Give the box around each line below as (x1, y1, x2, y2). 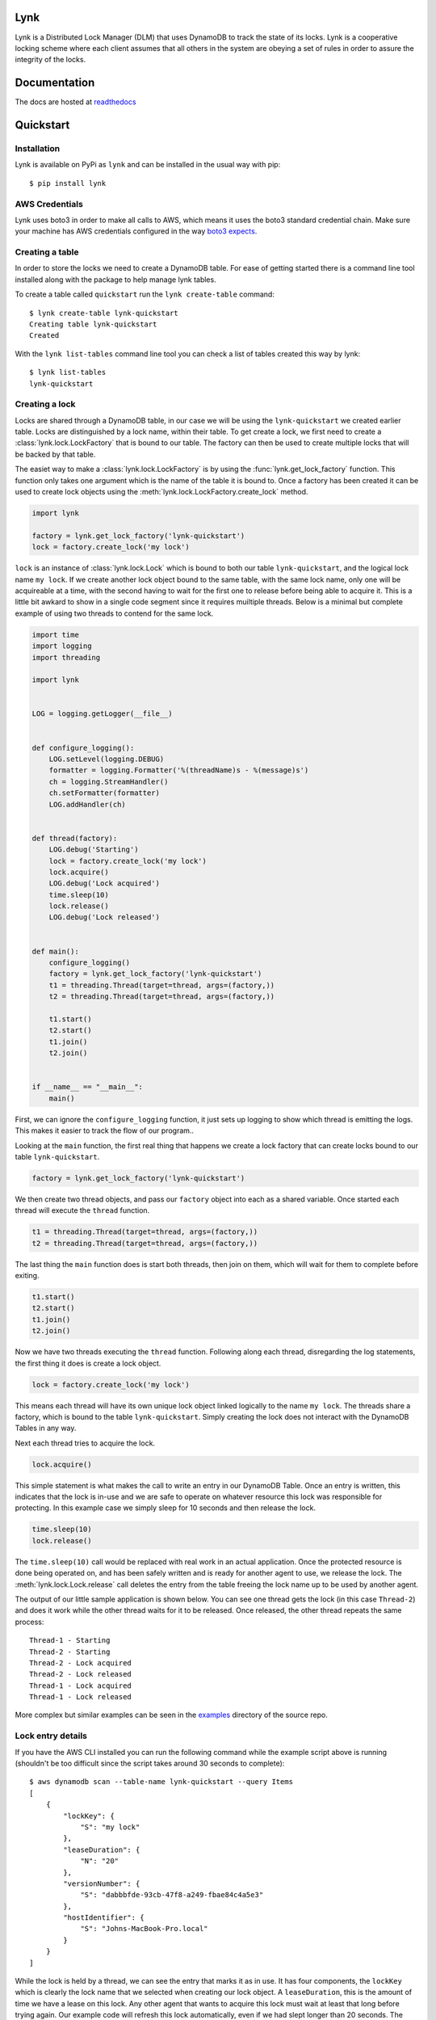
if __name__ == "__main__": (31, 1083, 143, 1092)
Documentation (15, 76, 95, 90)
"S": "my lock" (80, 1822, 140, 1832)
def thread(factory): (31, 833, 118, 843)
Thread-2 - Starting (29, 1647, 111, 1656)
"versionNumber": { (63, 1879, 140, 1888)
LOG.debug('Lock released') (48, 913, 161, 922)
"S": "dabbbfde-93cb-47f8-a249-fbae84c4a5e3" (80, 1891, 264, 1900)
